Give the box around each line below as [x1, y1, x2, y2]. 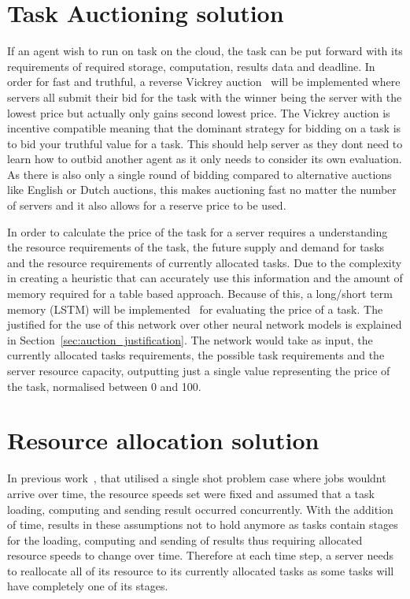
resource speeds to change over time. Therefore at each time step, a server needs [7, 547, 394, 564]
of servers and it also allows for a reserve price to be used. [7, 197, 286, 214]
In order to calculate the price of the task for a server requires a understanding [7, 223, 388, 240]
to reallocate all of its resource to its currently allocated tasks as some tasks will [7, 562, 394, 579]
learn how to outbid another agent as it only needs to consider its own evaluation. [7, 151, 402, 167]
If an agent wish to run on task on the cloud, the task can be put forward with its [7, 43, 403, 59]
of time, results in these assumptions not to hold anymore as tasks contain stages [7, 516, 398, 533]
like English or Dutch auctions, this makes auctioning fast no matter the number [7, 181, 397, 198]
